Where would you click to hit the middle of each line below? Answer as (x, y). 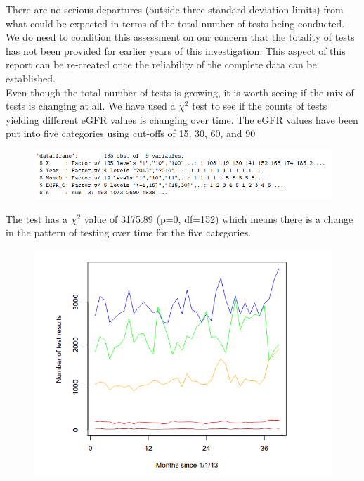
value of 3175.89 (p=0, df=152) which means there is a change (219, 218)
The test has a (37, 218)
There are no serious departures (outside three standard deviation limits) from (175, 9)
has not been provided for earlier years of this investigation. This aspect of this (176, 50)
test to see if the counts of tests (260, 106)
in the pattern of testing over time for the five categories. (129, 232)
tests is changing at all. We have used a (91, 106)
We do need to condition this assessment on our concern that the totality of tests (180, 37)
